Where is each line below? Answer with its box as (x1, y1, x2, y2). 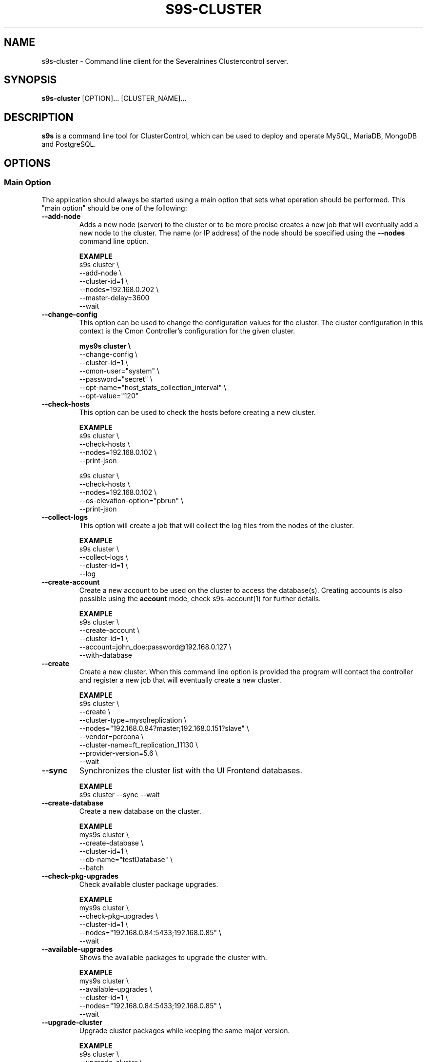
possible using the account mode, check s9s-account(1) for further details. (79, 594, 321, 603)
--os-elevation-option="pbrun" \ (79, 496, 183, 505)
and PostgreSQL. (41, 140, 96, 149)
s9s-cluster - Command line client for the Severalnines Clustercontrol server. (41, 57, 289, 65)
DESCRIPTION (4, 111, 74, 123)
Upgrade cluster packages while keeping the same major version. (79, 1026, 290, 1035)
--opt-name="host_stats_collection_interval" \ (79, 383, 227, 392)
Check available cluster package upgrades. (79, 880, 218, 888)
